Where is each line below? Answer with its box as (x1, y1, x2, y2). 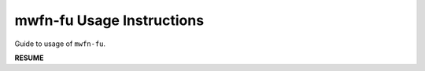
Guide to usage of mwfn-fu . (14, 39, 106, 48)
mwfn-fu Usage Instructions (14, 12, 205, 29)
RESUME (14, 53, 44, 62)
